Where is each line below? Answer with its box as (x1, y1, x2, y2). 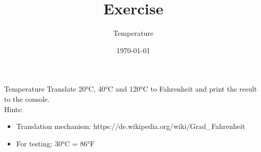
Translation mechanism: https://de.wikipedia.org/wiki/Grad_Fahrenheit (16, 121, 245, 132)
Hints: (4, 103, 23, 114)
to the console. (4, 93, 50, 104)
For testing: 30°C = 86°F (16, 138, 95, 148)
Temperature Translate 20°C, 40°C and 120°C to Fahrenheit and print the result (4, 83, 257, 94)
